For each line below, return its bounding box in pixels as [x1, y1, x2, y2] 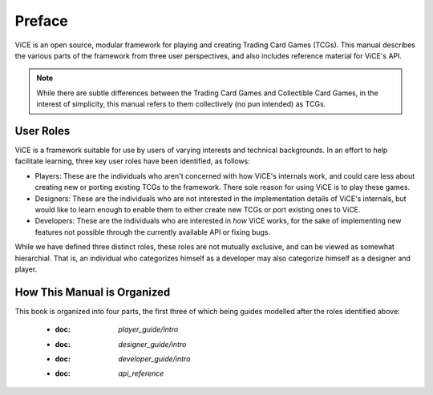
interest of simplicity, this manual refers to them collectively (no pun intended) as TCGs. [36, 99, 326, 109]
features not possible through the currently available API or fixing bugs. [34, 227, 271, 236]
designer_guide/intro [118, 339, 187, 349]
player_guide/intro [118, 324, 179, 334]
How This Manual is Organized [14, 285, 171, 299]
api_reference [118, 369, 164, 378]
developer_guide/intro [118, 354, 191, 364]
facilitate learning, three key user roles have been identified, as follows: [14, 156, 250, 166]
